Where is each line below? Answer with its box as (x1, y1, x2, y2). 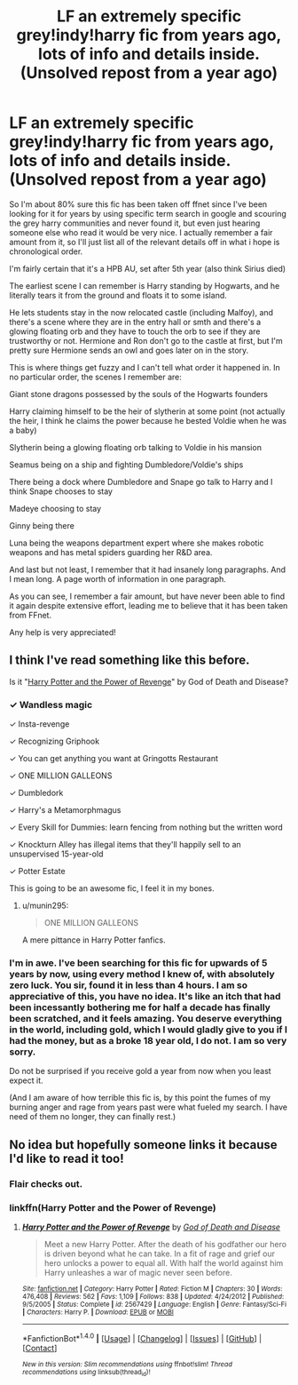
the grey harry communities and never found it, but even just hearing (9, 218, 261, 228)
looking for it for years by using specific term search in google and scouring (9, 208, 286, 219)
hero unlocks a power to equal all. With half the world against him (43, 1257, 284, 1268)
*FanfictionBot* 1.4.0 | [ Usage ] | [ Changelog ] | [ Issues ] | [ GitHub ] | (21, 1331, 263, 1343)
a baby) (9, 425, 37, 435)
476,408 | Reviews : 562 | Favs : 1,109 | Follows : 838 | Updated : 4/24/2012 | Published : (21, 1292, 285, 1301)
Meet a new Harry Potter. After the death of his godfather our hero (43, 1238, 286, 1249)
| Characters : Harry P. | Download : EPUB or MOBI (21, 1308, 175, 1317)
